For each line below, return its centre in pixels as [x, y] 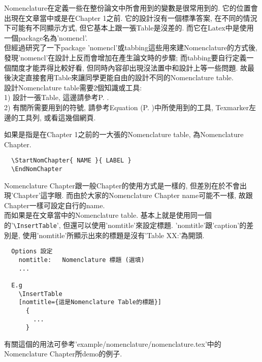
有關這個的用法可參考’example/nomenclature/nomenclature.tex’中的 [113, 343]
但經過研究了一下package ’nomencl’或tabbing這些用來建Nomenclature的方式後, [131, 47]
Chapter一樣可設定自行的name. [55, 205]
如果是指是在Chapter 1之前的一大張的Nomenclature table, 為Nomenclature [124, 134]
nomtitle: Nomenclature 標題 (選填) [81, 260]
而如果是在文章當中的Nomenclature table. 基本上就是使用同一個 [108, 215]
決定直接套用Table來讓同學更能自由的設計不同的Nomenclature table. [122, 77]
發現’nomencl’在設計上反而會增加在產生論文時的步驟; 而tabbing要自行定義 [125, 57]
